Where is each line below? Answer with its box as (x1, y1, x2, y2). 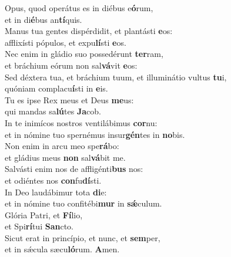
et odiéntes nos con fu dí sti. (5, 174, 102, 186)
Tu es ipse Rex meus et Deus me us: (5, 93, 134, 106)
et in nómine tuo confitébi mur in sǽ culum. (5, 197, 162, 209)
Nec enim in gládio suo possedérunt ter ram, (5, 48, 163, 60)
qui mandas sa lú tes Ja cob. (5, 105, 101, 117)
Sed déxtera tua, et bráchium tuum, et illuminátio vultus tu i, (5, 70, 227, 83)
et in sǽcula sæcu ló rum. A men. (5, 243, 120, 255)
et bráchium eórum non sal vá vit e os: (5, 59, 138, 71)
